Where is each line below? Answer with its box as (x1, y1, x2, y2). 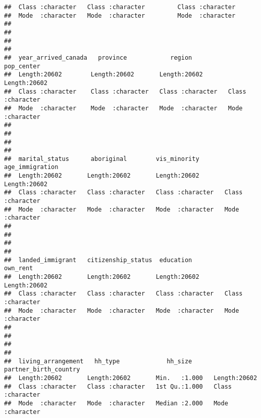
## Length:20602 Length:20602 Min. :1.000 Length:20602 (4, 374, 257, 382)
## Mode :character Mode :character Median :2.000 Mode (4, 399, 228, 407)
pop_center (4, 62, 40, 70)
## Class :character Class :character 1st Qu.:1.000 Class (4, 383, 232, 390)
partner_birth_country (4, 366, 80, 373)
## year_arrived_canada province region (4, 54, 192, 61)
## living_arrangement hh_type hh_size (4, 357, 192, 365)
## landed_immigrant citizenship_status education (4, 256, 192, 264)
